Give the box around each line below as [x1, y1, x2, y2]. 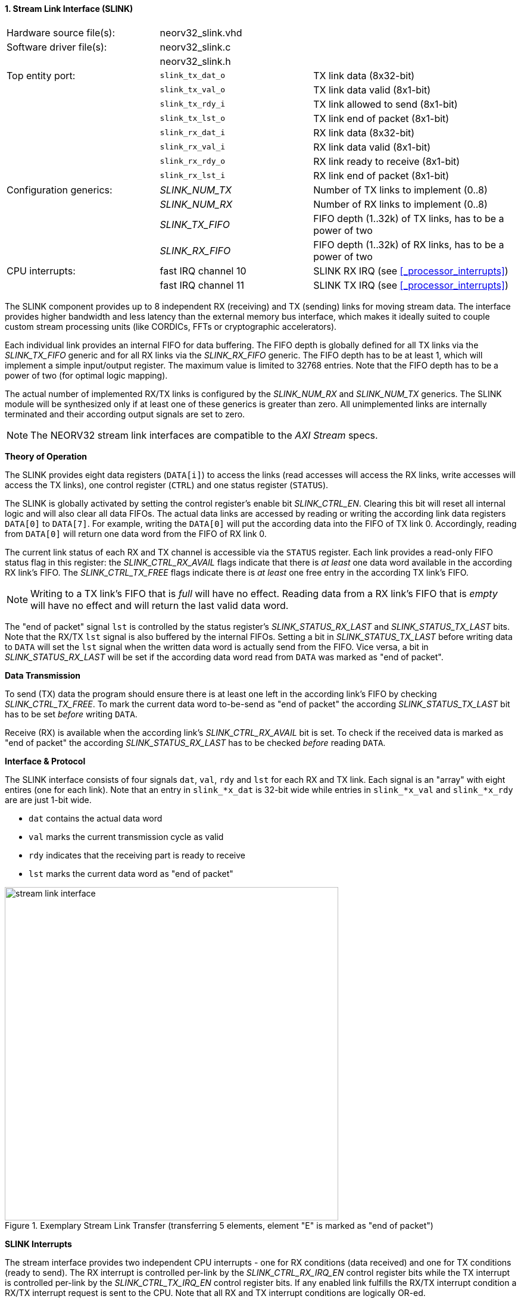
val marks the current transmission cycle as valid [29, 831, 224, 842]
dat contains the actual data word [29, 813, 163, 823]
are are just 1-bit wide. [5, 794, 92, 805]
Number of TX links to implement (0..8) [313, 183, 488, 196]
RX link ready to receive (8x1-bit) [313, 155, 460, 167]
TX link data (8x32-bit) [313, 69, 415, 82]
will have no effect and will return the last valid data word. [30, 599, 289, 611]
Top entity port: [7, 69, 76, 82]
